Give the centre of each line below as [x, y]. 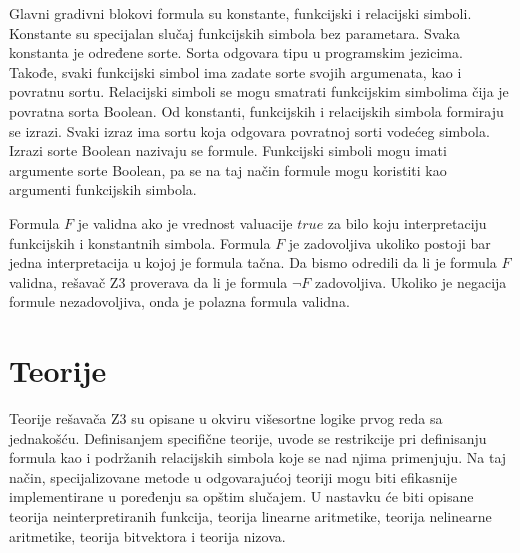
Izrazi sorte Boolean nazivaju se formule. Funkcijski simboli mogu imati [228, 150]
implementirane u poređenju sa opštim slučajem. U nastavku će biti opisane [241, 496]
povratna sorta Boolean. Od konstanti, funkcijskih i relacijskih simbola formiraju [256, 110]
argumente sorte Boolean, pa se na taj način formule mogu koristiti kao [228, 169]
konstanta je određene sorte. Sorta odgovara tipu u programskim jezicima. [236, 52]
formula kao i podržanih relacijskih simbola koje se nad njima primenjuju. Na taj [258, 457]
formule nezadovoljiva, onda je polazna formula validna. [179, 301]
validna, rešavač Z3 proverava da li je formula [148, 281]
